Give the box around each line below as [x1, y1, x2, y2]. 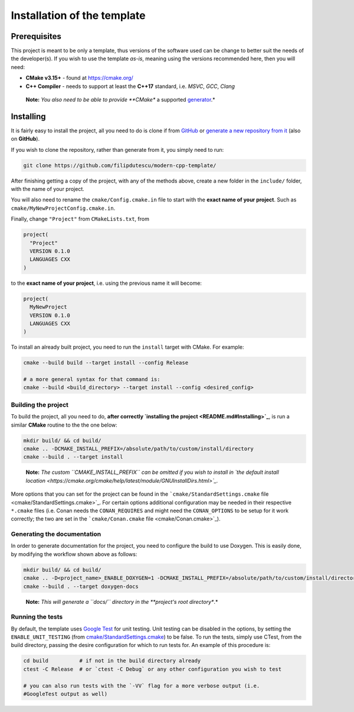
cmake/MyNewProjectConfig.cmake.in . [11, 204, 116, 212]
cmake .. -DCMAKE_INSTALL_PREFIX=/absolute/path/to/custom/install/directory [23, 445, 254, 452]
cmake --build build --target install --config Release [23, 359, 189, 366]
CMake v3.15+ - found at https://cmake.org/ [25, 74, 133, 82]
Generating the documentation [11, 530, 101, 538]
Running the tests [11, 613, 63, 621]
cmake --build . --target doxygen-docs [23, 583, 139, 590]
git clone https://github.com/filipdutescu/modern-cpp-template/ [23, 162, 217, 168]
